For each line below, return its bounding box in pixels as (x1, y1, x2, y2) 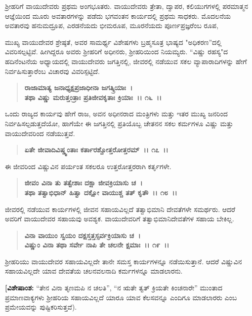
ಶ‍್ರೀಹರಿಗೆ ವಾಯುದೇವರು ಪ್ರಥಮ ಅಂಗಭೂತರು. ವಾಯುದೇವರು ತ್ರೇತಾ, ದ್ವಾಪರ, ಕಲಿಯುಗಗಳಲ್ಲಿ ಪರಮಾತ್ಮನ (5, 1, 248, 11)
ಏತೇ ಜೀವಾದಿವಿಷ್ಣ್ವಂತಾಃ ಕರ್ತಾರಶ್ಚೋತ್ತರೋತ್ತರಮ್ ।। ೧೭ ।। (24, 144, 168, 155)
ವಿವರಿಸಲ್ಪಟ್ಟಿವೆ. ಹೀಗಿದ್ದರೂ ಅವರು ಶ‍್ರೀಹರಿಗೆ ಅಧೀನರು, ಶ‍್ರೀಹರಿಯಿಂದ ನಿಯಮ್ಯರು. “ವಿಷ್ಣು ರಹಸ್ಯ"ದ (5, 46, 228, 57)
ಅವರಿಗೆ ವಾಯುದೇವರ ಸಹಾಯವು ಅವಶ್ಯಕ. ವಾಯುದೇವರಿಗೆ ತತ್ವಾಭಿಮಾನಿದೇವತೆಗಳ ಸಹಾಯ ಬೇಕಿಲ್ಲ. (5, 213, 234, 224)
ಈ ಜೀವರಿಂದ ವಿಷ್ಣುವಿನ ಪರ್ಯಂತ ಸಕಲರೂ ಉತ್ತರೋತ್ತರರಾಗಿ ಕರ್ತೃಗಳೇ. (5, 161, 171, 171)
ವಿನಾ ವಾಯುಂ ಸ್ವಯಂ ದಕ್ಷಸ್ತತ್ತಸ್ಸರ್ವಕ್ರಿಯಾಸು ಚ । (24, 230, 141, 240)
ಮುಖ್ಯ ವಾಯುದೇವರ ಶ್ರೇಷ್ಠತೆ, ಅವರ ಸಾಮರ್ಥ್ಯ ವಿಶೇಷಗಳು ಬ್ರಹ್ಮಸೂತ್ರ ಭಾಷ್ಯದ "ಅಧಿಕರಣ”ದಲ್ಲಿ (5, 36, 222, 47)
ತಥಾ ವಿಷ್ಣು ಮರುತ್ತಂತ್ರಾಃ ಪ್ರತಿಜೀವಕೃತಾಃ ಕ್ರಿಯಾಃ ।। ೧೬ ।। (24, 92, 162, 102)
